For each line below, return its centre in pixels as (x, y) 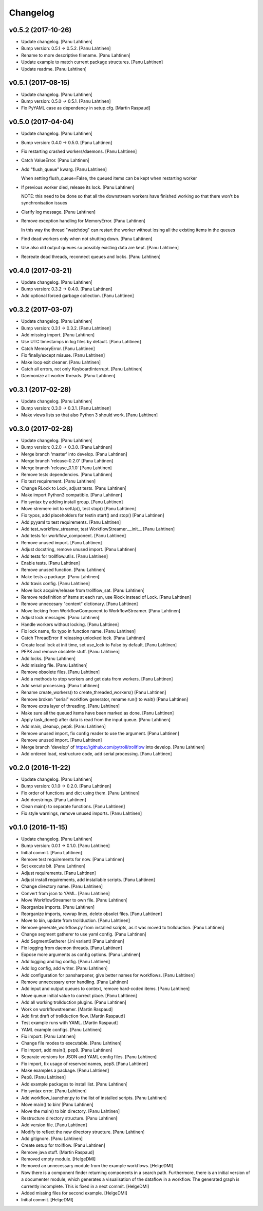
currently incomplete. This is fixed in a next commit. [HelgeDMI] (85, 1186)
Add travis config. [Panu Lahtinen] (56, 584)
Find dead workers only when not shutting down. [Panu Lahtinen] (87, 239)
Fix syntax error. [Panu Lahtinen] (54, 1091)
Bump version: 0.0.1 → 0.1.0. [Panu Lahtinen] (66, 846)
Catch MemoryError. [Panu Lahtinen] (58, 349)
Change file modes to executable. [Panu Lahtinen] (71, 1043)
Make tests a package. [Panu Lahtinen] (60, 576)
